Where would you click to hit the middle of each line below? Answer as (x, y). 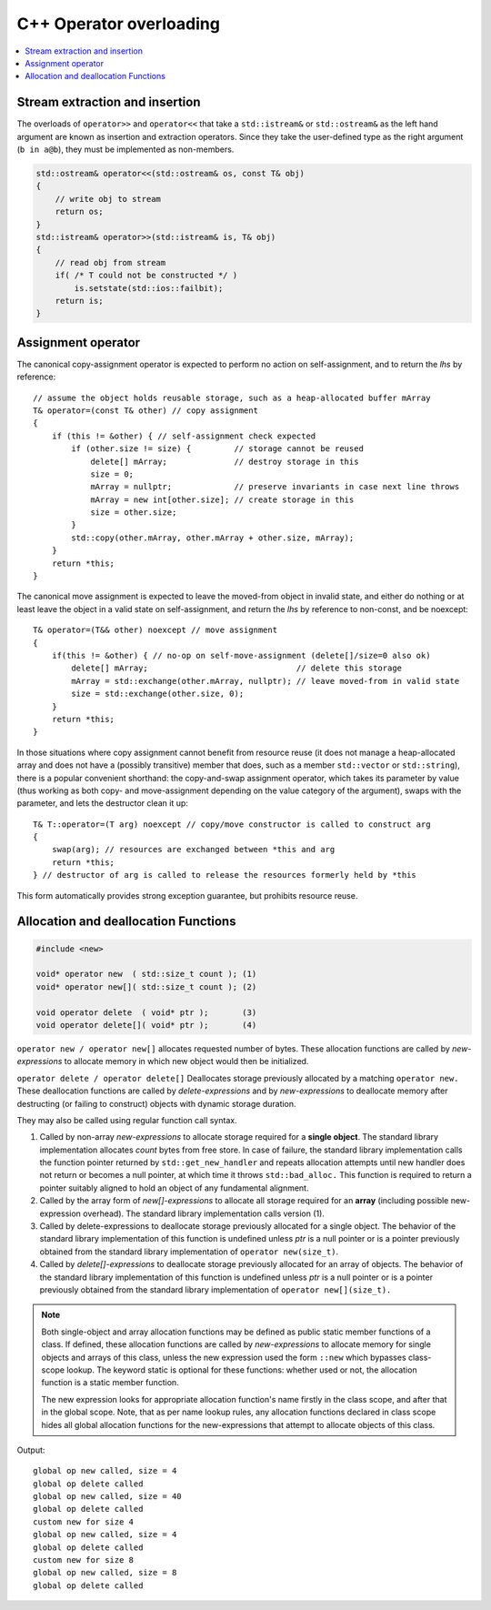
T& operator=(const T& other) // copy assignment (146, 410)
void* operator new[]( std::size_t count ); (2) (146, 986)
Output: (31, 1450)
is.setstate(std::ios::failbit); (149, 288)
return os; (79, 212)
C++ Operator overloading (118, 24)
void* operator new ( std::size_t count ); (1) (146, 974)
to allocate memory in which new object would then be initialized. (186, 1062)
